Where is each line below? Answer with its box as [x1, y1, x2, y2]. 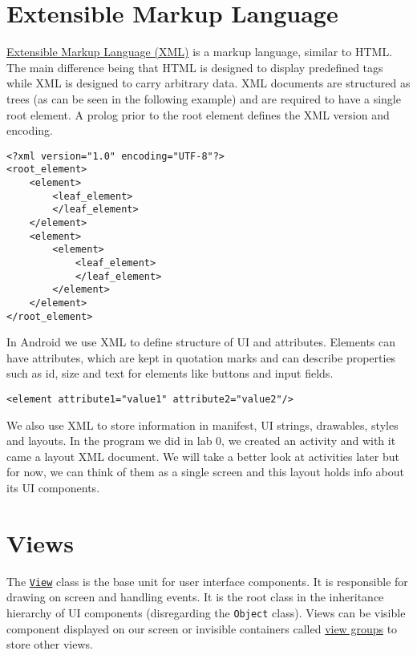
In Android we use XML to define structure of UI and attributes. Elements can [6, 334, 396, 350]
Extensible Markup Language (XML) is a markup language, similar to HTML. [6, 43, 393, 60]
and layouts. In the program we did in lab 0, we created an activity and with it [6, 432, 396, 449]
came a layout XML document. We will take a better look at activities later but [6, 447, 399, 464]
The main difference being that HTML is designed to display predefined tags [6, 59, 383, 75]
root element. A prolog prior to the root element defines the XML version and [6, 106, 390, 123]
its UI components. [6, 479, 100, 496]
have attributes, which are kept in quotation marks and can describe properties [6, 349, 396, 366]
